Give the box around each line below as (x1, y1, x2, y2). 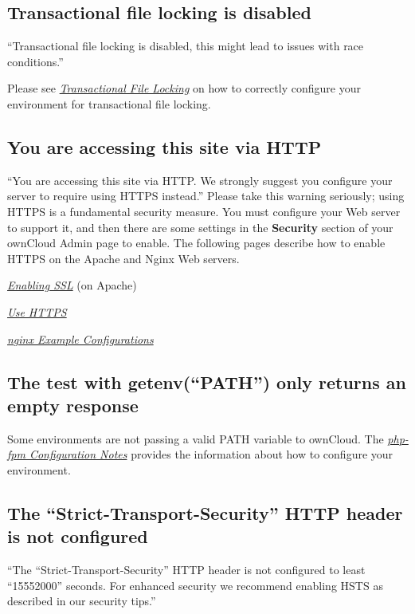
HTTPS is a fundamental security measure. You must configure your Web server (7, 203, 401, 219)
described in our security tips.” (7, 592, 156, 609)
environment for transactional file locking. (7, 95, 211, 112)
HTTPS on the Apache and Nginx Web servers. (7, 250, 240, 266)
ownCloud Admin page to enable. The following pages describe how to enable (7, 234, 386, 251)
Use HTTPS (7, 303, 67, 320)
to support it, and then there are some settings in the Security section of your (7, 218, 393, 235)
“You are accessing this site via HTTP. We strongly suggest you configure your (7, 171, 393, 188)
